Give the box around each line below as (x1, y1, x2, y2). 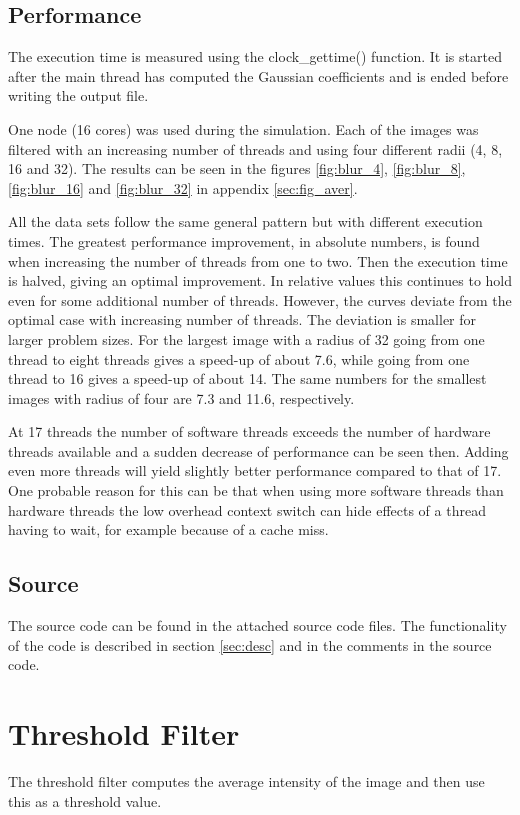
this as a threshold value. (8, 790, 162, 811)
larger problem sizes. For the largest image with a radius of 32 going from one (8, 328, 485, 349)
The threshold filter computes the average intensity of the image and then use (8, 770, 485, 791)
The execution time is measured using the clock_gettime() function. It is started (8, 46, 502, 67)
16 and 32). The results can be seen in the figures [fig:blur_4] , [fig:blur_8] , (8, 158, 466, 179)
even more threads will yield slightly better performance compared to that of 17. (8, 460, 502, 481)
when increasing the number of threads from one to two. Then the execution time (8, 250, 508, 271)
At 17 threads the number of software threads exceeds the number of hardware (8, 421, 491, 442)
